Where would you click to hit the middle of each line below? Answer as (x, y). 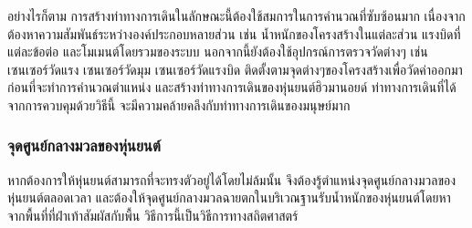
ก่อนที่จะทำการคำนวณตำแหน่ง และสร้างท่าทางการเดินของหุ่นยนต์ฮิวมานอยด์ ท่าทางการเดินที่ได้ (232, 87)
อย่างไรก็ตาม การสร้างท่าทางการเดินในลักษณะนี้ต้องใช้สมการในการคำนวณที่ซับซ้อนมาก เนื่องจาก (236, 16)
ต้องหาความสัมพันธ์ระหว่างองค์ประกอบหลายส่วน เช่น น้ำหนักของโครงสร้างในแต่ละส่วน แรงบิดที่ (234, 33)
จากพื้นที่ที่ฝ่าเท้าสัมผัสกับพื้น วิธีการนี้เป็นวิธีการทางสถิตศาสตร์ (153, 215)
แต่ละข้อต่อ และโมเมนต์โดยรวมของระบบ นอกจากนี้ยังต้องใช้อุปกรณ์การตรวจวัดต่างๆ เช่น (218, 52)
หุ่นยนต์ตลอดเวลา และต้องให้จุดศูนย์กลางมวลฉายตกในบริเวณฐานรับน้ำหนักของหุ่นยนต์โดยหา (229, 197)
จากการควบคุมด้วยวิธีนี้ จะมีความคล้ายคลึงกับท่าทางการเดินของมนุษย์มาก (179, 104)
